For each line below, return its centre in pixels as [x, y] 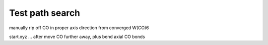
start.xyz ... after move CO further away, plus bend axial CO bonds [77, 37]
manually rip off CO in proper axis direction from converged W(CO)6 [79, 28]
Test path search [45, 13]
